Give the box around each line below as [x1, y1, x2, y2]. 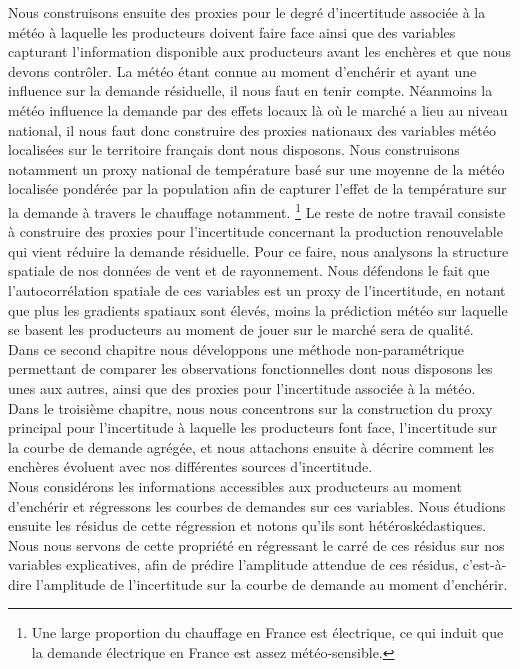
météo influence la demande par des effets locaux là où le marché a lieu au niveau [8, 99, 508, 120]
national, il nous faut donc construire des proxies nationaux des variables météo [8, 119, 496, 140]
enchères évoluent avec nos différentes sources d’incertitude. [8, 456, 373, 477]
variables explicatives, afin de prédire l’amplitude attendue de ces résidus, [8, 554, 459, 575]
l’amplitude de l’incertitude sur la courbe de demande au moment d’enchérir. [36, 573, 508, 594]
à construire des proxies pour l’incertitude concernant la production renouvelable [8, 221, 503, 242]
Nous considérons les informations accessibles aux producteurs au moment [8, 475, 462, 496]
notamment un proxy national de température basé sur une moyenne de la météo [8, 158, 505, 179]
